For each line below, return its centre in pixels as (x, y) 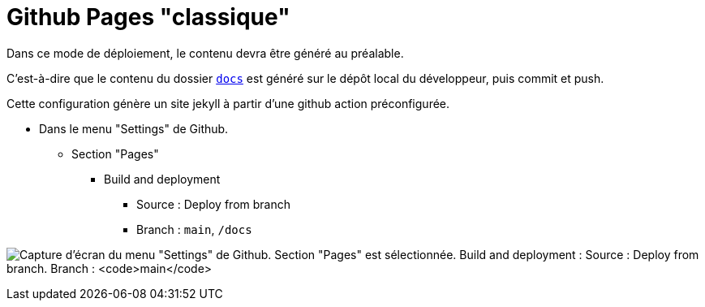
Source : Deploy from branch (213, 204)
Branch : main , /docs (194, 229)
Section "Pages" (115, 153)
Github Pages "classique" (148, 17)
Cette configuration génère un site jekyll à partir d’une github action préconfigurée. (228, 103)
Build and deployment (162, 179)
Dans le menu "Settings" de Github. (134, 128)
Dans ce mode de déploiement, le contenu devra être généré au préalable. (205, 53)
